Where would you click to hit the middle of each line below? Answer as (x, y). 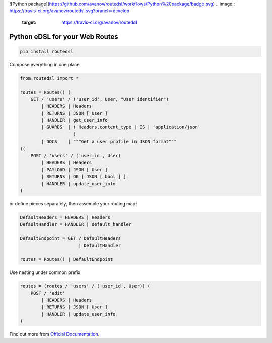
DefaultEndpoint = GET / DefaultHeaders (70, 238)
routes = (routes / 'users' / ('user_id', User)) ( (85, 286)
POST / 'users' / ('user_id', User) (76, 156)
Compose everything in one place (44, 64)
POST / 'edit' (48, 293)
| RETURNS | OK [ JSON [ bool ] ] (84, 177)
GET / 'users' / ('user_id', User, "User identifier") (99, 99)
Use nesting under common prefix (45, 272)
